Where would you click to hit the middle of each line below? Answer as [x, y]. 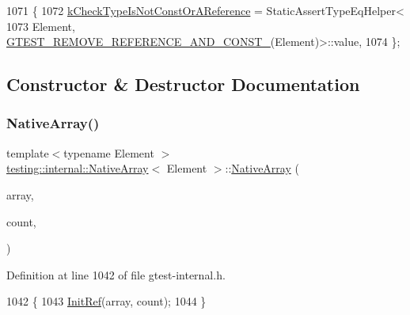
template [28, 152]
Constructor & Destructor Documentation [183, 84]
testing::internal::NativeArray [78, 168]
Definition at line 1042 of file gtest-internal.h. [116, 274]
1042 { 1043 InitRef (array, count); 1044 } [106, 301]
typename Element [109, 152]
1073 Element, [41, 26]
